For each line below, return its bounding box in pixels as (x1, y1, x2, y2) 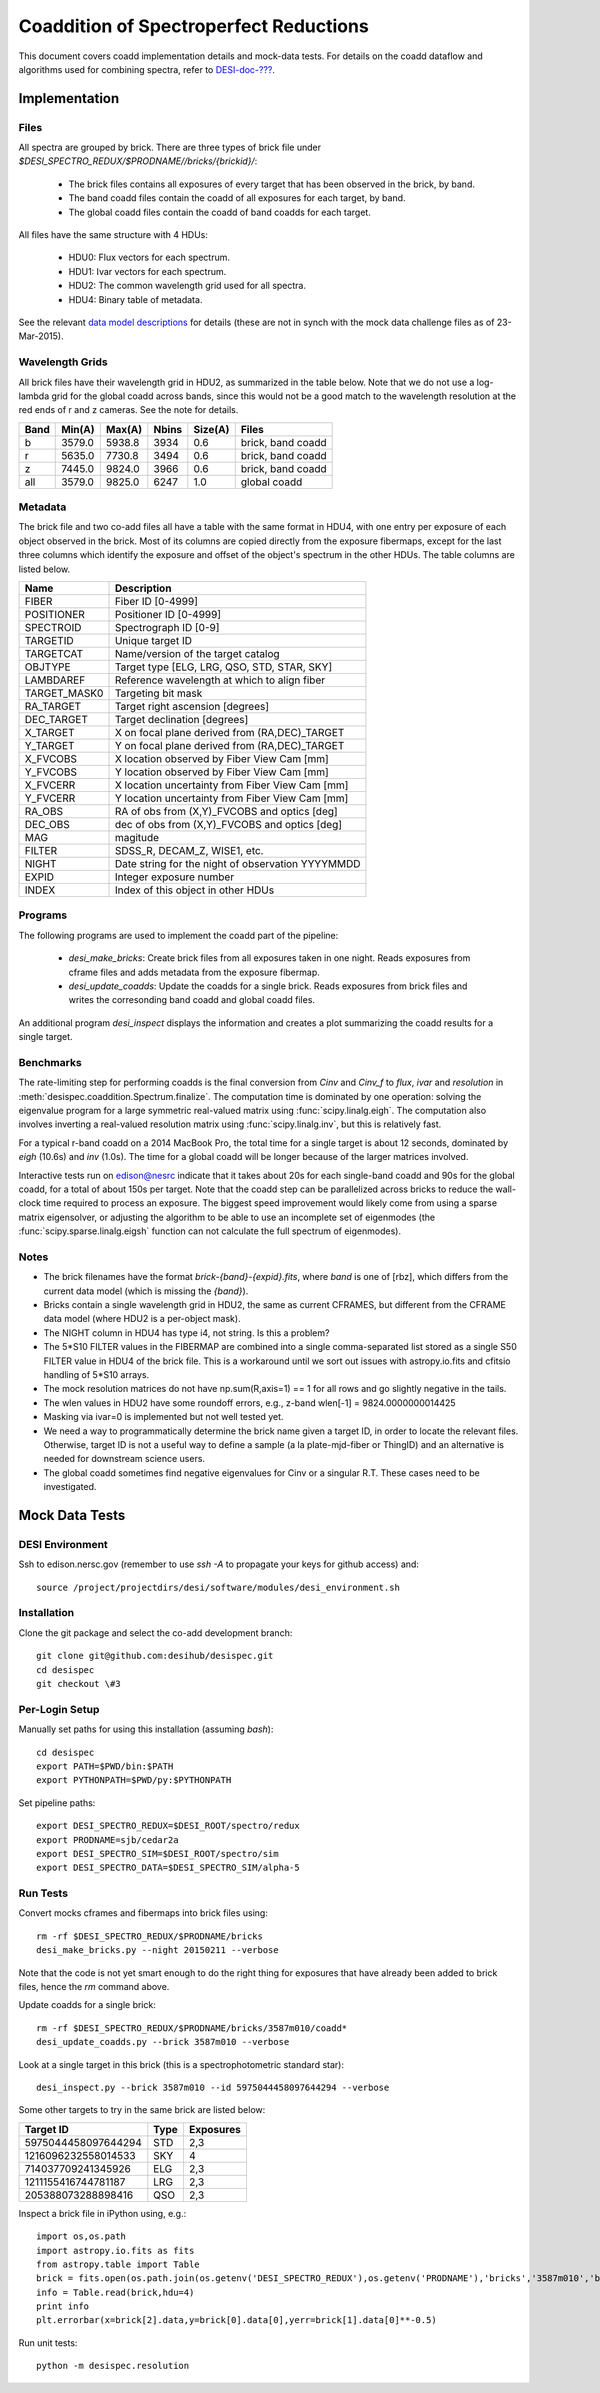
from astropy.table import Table (36, 2258, 200, 2270)
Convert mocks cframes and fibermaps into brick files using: (18, 1907, 269, 1919)
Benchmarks (18, 1055, 82, 1069)
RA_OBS (24, 805, 64, 819)
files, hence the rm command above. (18, 1980, 170, 1992)
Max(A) (105, 422, 143, 436)
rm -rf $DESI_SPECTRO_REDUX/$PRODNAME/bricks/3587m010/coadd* (36, 2022, 348, 2034)
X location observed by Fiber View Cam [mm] (114, 752, 329, 766)
